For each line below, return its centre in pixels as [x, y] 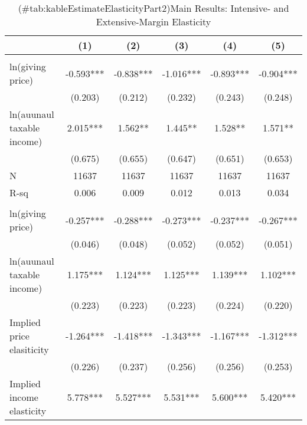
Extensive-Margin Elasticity [153, 22]
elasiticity [29, 349]
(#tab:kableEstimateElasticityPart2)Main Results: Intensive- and [153, 8]
